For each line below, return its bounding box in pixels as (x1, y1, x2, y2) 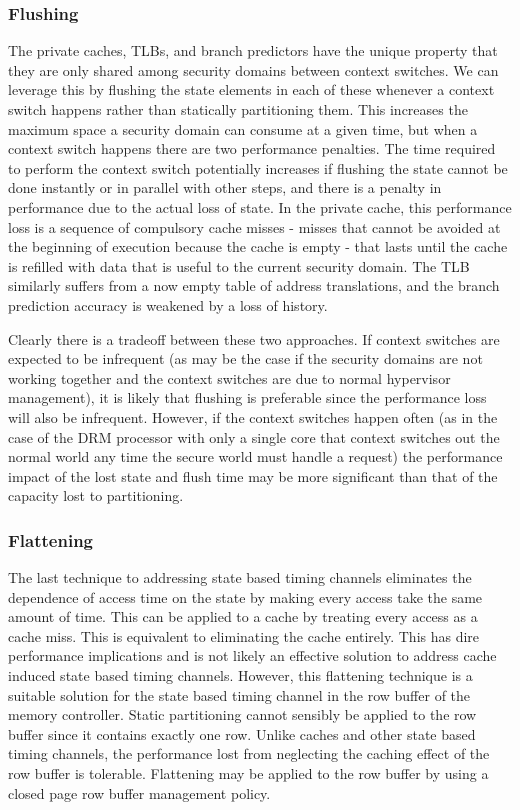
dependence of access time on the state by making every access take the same (8, 586, 483, 607)
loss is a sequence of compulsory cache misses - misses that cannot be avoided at (8, 216, 501, 237)
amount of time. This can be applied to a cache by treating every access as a (8, 606, 478, 627)
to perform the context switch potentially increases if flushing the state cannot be (8, 157, 508, 178)
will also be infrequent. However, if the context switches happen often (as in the (8, 406, 498, 427)
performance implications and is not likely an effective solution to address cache (8, 645, 497, 666)
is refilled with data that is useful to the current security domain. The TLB (8, 255, 470, 276)
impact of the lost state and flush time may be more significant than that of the (8, 465, 498, 486)
